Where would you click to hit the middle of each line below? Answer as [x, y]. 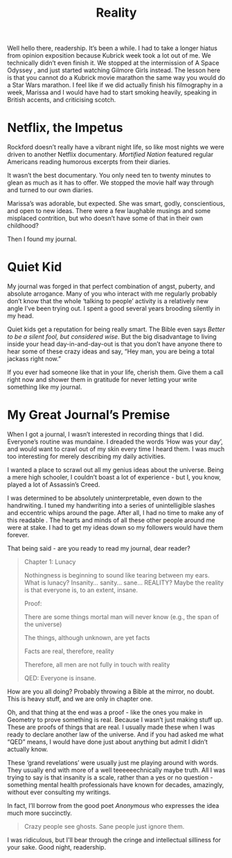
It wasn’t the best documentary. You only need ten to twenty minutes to [109, 176]
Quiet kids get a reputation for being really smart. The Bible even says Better [116, 329]
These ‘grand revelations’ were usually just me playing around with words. [113, 763]
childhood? [23, 226]
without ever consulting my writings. [59, 792]
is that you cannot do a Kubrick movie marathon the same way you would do [116, 78]
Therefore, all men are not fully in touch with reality [97, 665]
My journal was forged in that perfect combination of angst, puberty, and [111, 287]
